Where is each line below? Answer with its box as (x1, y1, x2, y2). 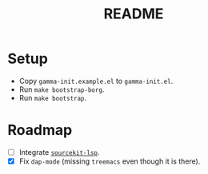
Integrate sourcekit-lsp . (18, 147, 100, 156)
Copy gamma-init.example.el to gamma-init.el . (18, 76, 174, 85)
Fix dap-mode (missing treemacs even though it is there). (18, 156, 201, 166)
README (103, 5, 164, 23)
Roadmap (7, 121, 73, 140)
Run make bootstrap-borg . (18, 85, 105, 94)
